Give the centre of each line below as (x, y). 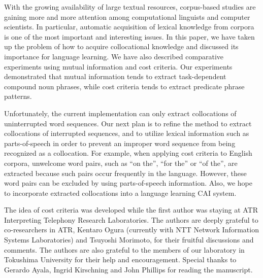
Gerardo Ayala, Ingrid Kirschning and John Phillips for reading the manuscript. (128, 269)
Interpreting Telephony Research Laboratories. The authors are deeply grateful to (131, 219)
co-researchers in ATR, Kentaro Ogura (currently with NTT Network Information (131, 230)
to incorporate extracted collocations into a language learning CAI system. (120, 193)
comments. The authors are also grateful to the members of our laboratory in (124, 249)
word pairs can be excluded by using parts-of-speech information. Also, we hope (128, 183)
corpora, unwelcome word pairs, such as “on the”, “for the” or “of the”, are (121, 163)
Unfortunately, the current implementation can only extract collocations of (120, 113)
